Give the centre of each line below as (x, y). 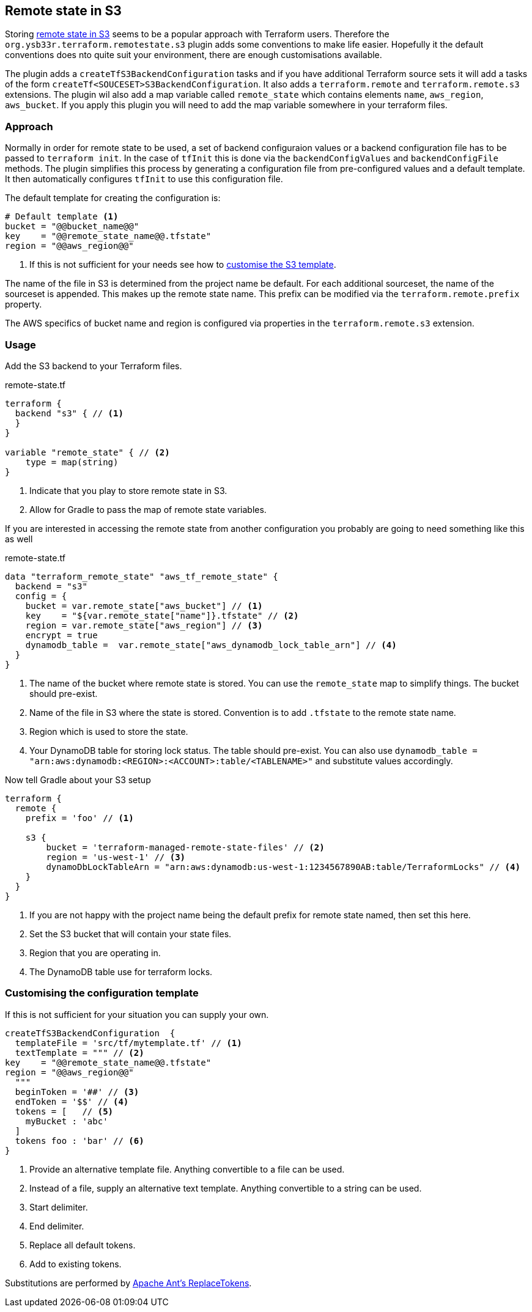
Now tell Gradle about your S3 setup (78, 779)
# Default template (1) (62, 217)
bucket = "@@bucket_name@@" (72, 227)
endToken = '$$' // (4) (72, 1101)
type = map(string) (72, 462)
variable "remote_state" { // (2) (87, 452)
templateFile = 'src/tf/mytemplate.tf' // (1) (128, 1043)
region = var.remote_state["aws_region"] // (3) (144, 625)
